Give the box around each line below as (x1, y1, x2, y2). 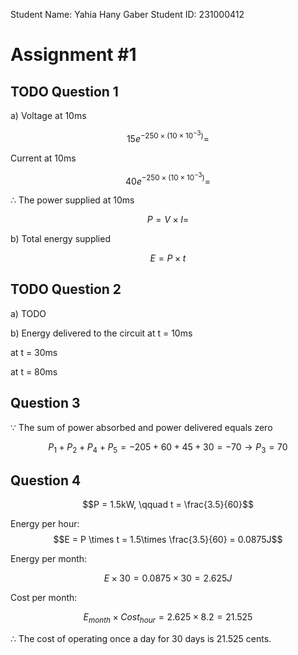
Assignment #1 (10, 44, 137, 66)
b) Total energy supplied (10, 233, 111, 245)
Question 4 (10, 472, 82, 489)
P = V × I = (146, 214, 190, 226)
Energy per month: (10, 553, 88, 565)
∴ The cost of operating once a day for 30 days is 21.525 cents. (10, 633, 272, 645)
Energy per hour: (10, 518, 80, 530)
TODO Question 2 (10, 281, 122, 298)
